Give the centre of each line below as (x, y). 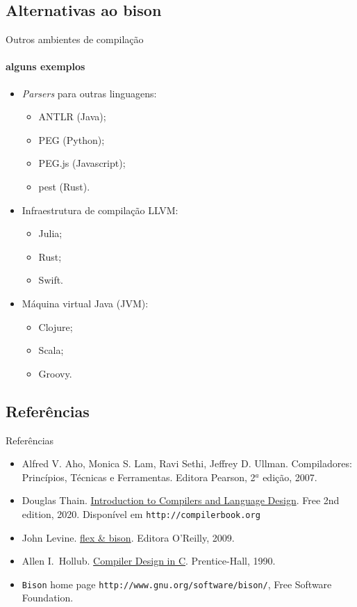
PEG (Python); (72, 139)
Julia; (50, 233)
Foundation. (48, 598)
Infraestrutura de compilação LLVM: (100, 210)
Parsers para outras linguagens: (89, 93)
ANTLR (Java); (72, 116)
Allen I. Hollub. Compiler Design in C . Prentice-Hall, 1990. (149, 561)
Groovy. (55, 373)
